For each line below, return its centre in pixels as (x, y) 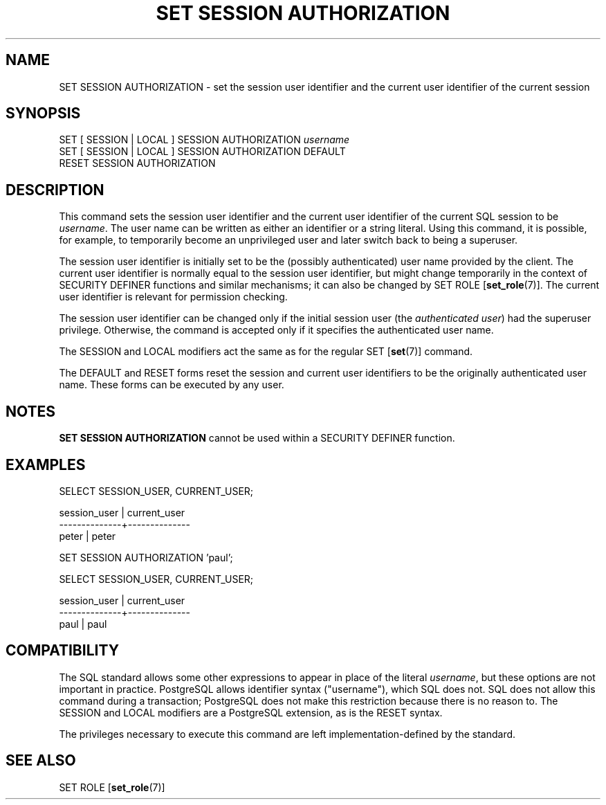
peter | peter (88, 536)
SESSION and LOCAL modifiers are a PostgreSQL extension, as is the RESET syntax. (251, 712)
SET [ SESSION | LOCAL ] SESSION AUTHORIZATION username (204, 140)
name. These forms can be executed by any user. (172, 385)
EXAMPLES (46, 464)
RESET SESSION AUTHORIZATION (137, 163)
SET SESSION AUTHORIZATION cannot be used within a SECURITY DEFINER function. (257, 438)
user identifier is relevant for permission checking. (173, 297)
